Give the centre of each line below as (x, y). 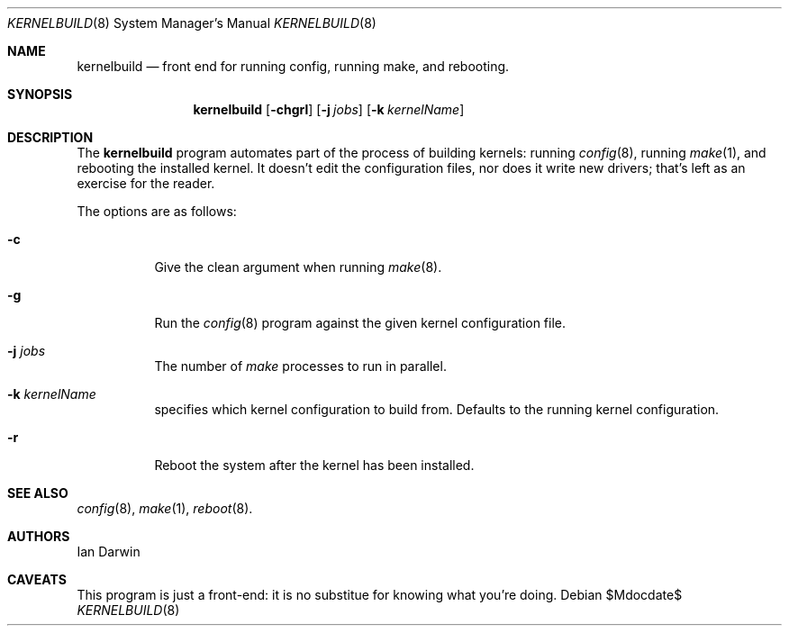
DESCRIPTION (50, 137)
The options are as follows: (157, 211)
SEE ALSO (38, 493)
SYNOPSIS (40, 94)
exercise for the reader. (146, 183)
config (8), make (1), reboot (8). (165, 508)
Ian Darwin (109, 552)
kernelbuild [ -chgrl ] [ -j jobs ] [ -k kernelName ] (329, 109)
